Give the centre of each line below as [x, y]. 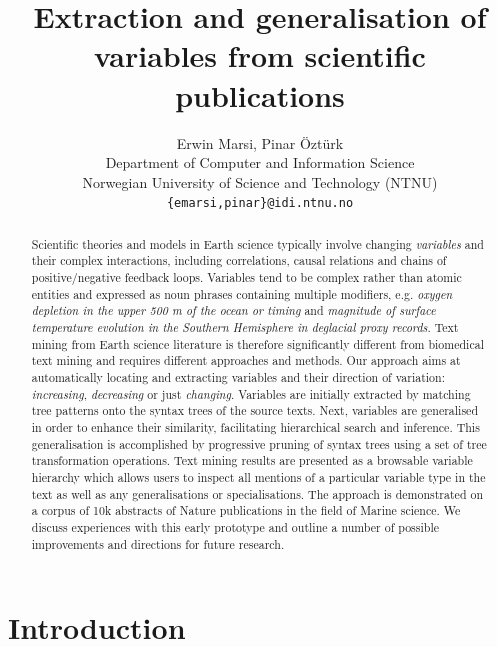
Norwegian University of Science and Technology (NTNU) [260, 181]
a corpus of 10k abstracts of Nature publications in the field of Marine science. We [246, 510]
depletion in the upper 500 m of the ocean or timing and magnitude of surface [233, 310]
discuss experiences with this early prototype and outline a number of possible [235, 526]
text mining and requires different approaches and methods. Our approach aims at [246, 360]
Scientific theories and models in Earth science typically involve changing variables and [257, 243]
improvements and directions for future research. [158, 543]
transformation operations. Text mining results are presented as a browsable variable [252, 460]
